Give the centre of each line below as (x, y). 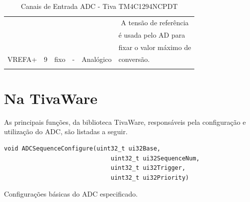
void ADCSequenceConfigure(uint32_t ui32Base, (82, 149)
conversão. (134, 59)
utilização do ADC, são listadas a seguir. (66, 131)
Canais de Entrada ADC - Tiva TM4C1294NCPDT (99, 6)
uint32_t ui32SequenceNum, (155, 158)
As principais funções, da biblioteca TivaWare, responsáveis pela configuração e (125, 122)
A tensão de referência (155, 22)
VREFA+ (22, 59)
